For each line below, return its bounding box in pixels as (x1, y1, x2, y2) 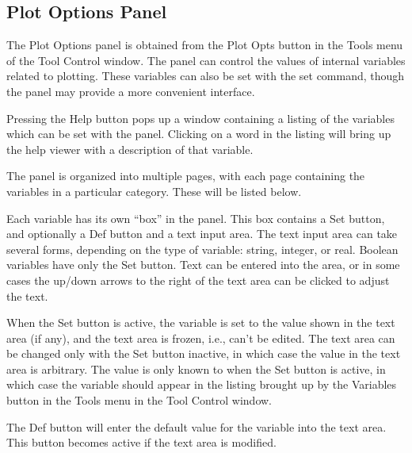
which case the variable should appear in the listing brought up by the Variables (6, 376, 397, 393)
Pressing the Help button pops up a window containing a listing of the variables (6, 109, 395, 126)
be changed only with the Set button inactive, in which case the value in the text (6, 345, 401, 362)
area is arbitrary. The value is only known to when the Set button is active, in (6, 360, 386, 377)
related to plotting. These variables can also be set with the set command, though (6, 67, 405, 84)
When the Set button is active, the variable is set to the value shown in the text (6, 314, 395, 331)
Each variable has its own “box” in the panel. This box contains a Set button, (6, 209, 385, 226)
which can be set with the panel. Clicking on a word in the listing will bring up (6, 125, 391, 142)
